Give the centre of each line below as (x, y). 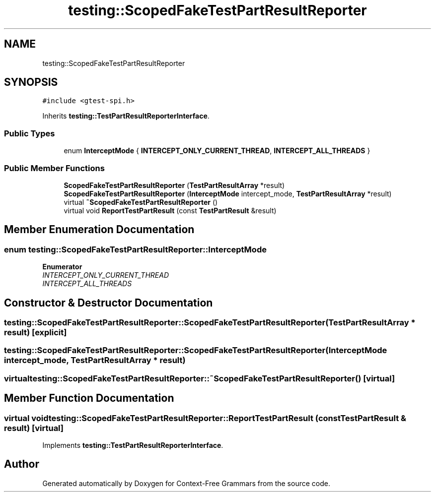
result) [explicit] (36, 332)
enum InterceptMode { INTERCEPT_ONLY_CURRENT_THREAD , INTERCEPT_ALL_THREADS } (217, 151)
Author (22, 464)
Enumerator (62, 267)
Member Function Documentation (89, 398)
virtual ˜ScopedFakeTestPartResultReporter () (141, 202)
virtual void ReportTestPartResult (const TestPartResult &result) (170, 210)
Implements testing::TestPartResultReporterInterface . (133, 445)
